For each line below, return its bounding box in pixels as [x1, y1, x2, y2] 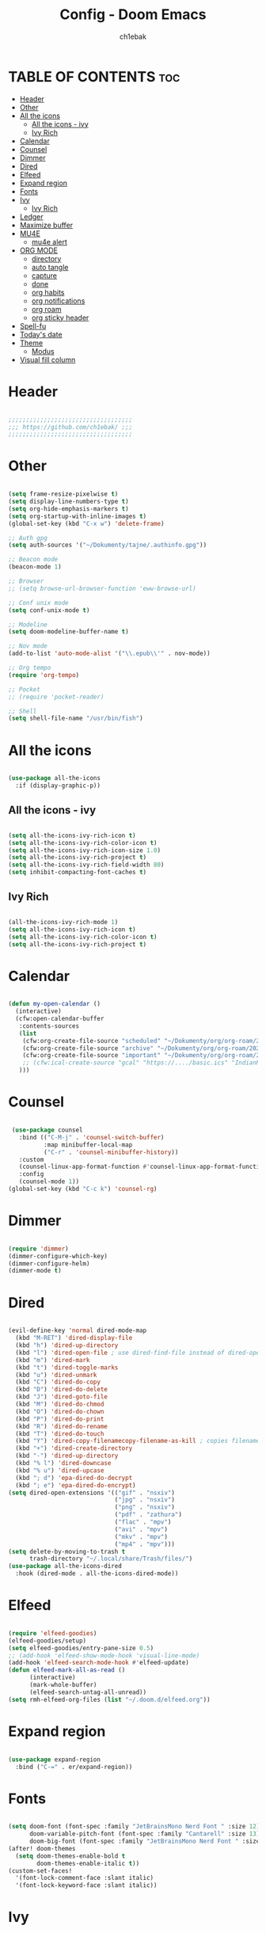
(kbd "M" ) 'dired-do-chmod [15, 1400, 104, 1408]
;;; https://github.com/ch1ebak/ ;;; [8, 423, 133, 431]
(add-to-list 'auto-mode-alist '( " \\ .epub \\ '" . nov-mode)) [8, 649, 211, 658]
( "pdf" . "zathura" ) [114, 1511, 182, 1519]
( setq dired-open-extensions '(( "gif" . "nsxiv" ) [8, 1489, 176, 1497]
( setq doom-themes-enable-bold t [15, 1851, 126, 1860]
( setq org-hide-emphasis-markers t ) [8, 504, 129, 512]
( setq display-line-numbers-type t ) [8, 497, 129, 506]
